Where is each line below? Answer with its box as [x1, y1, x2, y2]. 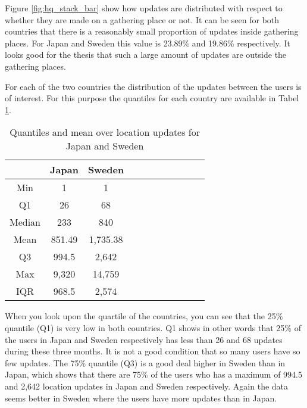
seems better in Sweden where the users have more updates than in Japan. [5, 391, 277, 404]
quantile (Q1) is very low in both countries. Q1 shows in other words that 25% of [5, 321, 301, 334]
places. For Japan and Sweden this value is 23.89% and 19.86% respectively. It [5, 36, 290, 49]
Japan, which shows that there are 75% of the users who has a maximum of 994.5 [5, 368, 302, 381]
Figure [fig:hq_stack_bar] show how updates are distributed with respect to [5, 2, 283, 14]
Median [10, 215, 41, 229]
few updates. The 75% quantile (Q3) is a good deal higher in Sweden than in [5, 356, 286, 369]
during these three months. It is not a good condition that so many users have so [5, 345, 300, 357]
